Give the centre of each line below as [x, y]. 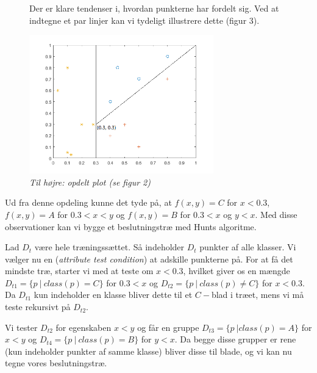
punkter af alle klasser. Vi [248, 247]
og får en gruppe [168, 327]
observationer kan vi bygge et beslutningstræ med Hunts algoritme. [131, 226]
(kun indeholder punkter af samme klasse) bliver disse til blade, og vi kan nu [148, 351]
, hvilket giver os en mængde [237, 271]
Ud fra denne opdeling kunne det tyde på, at [88, 202]
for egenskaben [84, 327]
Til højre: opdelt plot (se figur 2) [90, 182]
